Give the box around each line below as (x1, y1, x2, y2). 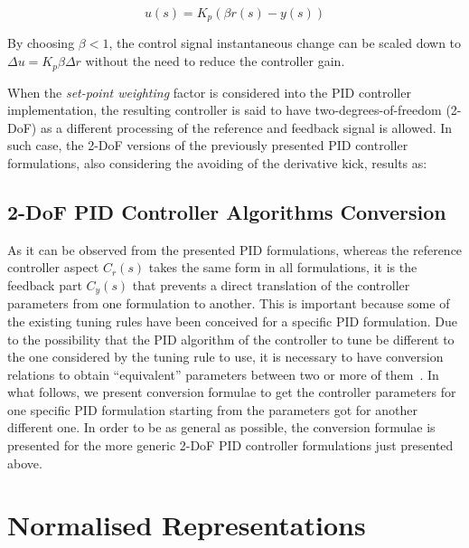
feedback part (7, 275, 82, 294)
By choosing (7, 33, 75, 52)
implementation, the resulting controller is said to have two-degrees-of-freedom (7, 100, 442, 119)
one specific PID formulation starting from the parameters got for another (7, 400, 417, 419)
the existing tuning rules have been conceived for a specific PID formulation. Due (7, 311, 457, 330)
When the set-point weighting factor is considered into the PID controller (7, 82, 411, 101)
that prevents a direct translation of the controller (132, 275, 410, 294)
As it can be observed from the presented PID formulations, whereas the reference (7, 240, 463, 259)
